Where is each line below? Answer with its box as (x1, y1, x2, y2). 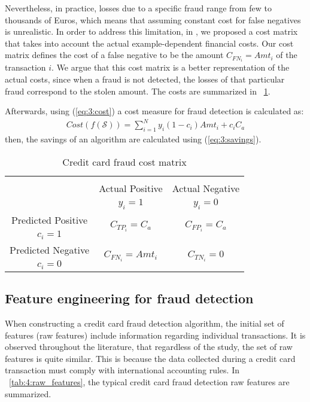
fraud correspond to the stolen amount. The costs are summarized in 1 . (5, 84, 271, 97)
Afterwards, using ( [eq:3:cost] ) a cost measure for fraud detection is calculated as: (5, 105, 304, 117)
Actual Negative (172, 181, 240, 195)
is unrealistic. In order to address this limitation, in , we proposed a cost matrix (5, 25, 298, 38)
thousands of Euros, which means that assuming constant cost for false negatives (5, 13, 301, 26)
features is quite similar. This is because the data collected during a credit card (5, 352, 296, 364)
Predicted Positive (11, 212, 88, 227)
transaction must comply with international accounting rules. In (5, 364, 239, 376)
